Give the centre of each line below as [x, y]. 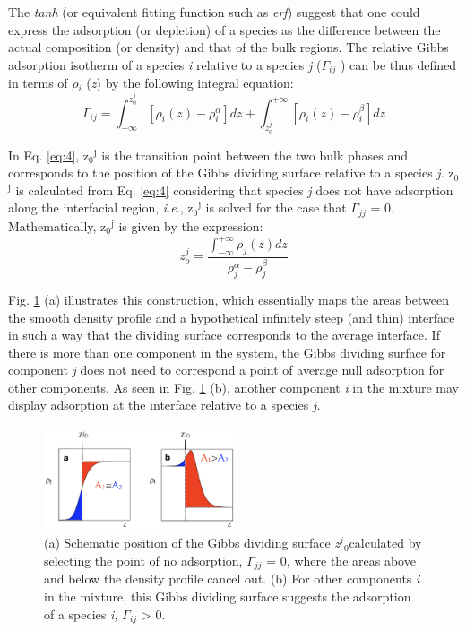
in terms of [38, 83]
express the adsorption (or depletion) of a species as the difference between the [224, 29]
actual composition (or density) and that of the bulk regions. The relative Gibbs [229, 47]
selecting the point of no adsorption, [143, 560]
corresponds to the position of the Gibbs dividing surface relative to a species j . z [231, 173]
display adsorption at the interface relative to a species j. [164, 405]
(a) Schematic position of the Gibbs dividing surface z [192, 543]
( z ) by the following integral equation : [190, 83]
